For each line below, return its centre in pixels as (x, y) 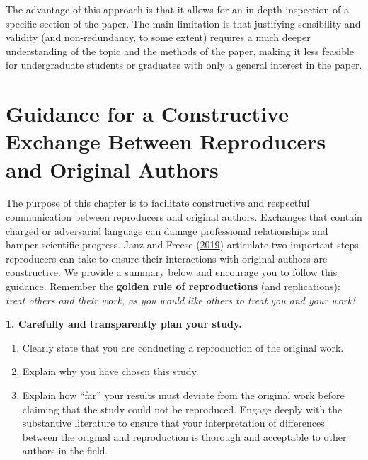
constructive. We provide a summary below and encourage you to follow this (172, 272)
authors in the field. (65, 450)
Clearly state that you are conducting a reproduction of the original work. (183, 347)
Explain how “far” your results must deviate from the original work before (183, 395)
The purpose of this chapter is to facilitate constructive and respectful (158, 203)
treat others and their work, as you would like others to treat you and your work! (180, 300)
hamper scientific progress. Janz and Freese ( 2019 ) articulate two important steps (182, 245)
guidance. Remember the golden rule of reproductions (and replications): (173, 286)
